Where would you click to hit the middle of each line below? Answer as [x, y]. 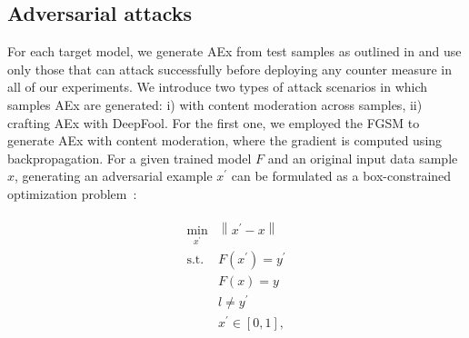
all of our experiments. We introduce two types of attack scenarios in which [218, 87]
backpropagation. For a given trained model [130, 158]
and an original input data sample [363, 158]
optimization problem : [72, 193]
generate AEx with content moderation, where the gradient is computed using [225, 140]
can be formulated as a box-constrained [341, 176]
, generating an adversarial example [114, 176]
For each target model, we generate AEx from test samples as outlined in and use [234, 51]
